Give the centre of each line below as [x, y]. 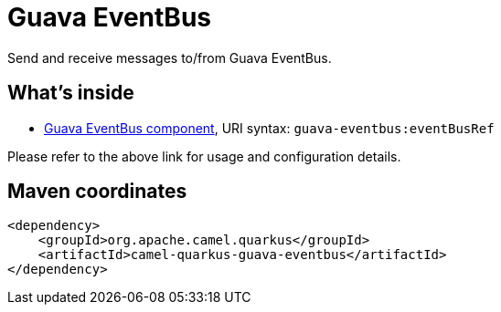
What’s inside [71, 93]
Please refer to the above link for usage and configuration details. [204, 156]
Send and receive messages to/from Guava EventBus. [170, 57]
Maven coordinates [97, 192]
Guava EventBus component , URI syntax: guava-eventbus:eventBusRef [269, 128]
